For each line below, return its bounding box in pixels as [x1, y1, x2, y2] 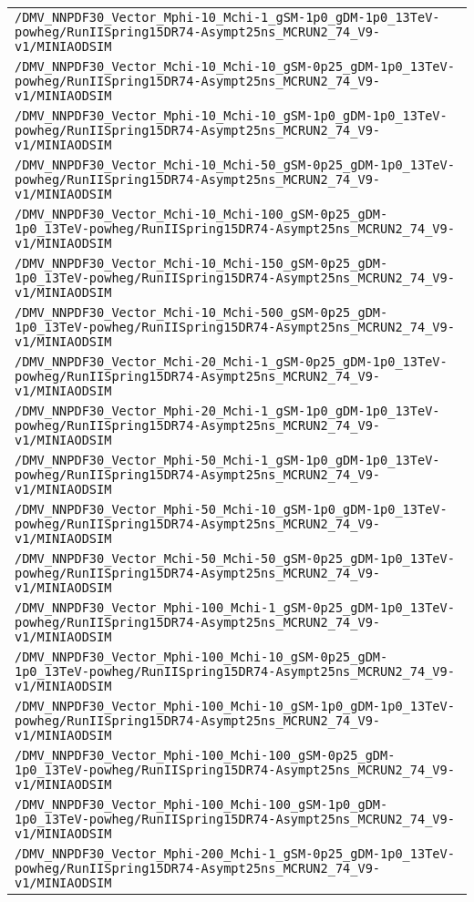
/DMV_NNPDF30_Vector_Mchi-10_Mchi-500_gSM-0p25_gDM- [15, 305, 388, 320]
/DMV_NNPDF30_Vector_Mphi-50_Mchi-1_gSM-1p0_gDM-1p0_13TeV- [15, 453, 440, 467]
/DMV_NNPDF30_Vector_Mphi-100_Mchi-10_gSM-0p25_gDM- [15, 650, 388, 664]
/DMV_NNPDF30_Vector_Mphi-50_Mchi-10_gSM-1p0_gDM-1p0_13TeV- [15, 502, 448, 517]
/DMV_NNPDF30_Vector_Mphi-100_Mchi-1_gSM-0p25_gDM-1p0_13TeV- [15, 600, 455, 615]
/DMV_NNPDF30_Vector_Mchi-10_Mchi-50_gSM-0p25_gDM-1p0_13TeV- [15, 158, 455, 172]
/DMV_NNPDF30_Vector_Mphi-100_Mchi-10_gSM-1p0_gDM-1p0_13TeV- [15, 699, 455, 713]
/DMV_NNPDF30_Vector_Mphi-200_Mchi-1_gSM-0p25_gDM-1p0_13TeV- [15, 846, 455, 861]
